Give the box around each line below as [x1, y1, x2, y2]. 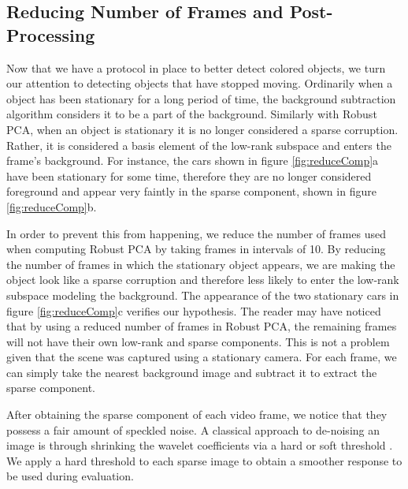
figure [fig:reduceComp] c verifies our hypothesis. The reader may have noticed [6, 302, 381, 319]
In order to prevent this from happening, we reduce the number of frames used [6, 225, 386, 241]
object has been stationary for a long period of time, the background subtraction [6, 90, 396, 106]
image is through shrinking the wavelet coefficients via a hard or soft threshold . [6, 437, 393, 454]
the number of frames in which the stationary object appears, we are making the [6, 256, 395, 272]
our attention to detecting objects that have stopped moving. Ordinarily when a [6, 75, 393, 91]
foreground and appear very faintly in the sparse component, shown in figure [6, 183, 376, 200]
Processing [6, 22, 95, 47]
